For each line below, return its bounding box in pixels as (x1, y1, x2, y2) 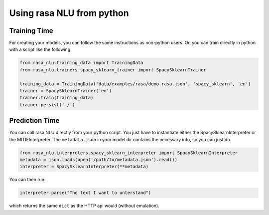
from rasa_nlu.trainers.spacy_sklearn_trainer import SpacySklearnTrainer (19, 67, 207, 72)
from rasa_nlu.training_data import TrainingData (19, 60, 143, 66)
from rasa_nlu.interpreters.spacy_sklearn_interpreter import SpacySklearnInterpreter (19, 150, 238, 156)
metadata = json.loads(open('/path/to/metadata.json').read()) (19, 157, 178, 163)
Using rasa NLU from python (9, 7, 129, 18)
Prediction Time (9, 116, 60, 125)
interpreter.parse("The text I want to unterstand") (19, 190, 151, 196)
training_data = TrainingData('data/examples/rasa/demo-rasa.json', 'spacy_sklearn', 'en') (19, 81, 251, 87)
